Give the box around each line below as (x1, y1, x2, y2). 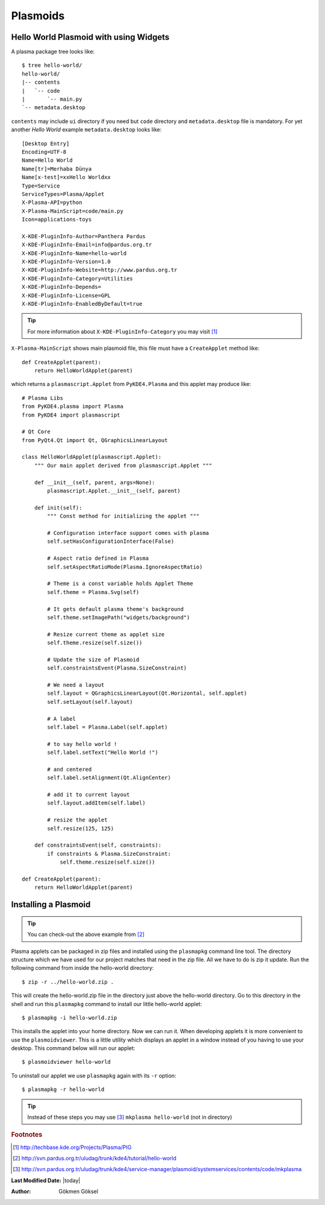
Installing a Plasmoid (11, 899, 91, 910)
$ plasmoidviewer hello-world (22, 1058, 111, 1066)
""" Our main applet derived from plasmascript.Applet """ (34, 462, 212, 469)
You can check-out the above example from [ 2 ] (27, 931, 144, 938)
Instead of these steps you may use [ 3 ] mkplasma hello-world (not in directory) (27, 1113, 232, 1121)
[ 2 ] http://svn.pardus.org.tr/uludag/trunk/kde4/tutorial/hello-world (13, 1155, 177, 1162)
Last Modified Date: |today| (11, 1177, 81, 1184)
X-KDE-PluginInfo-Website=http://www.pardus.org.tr (22, 267, 178, 274)
